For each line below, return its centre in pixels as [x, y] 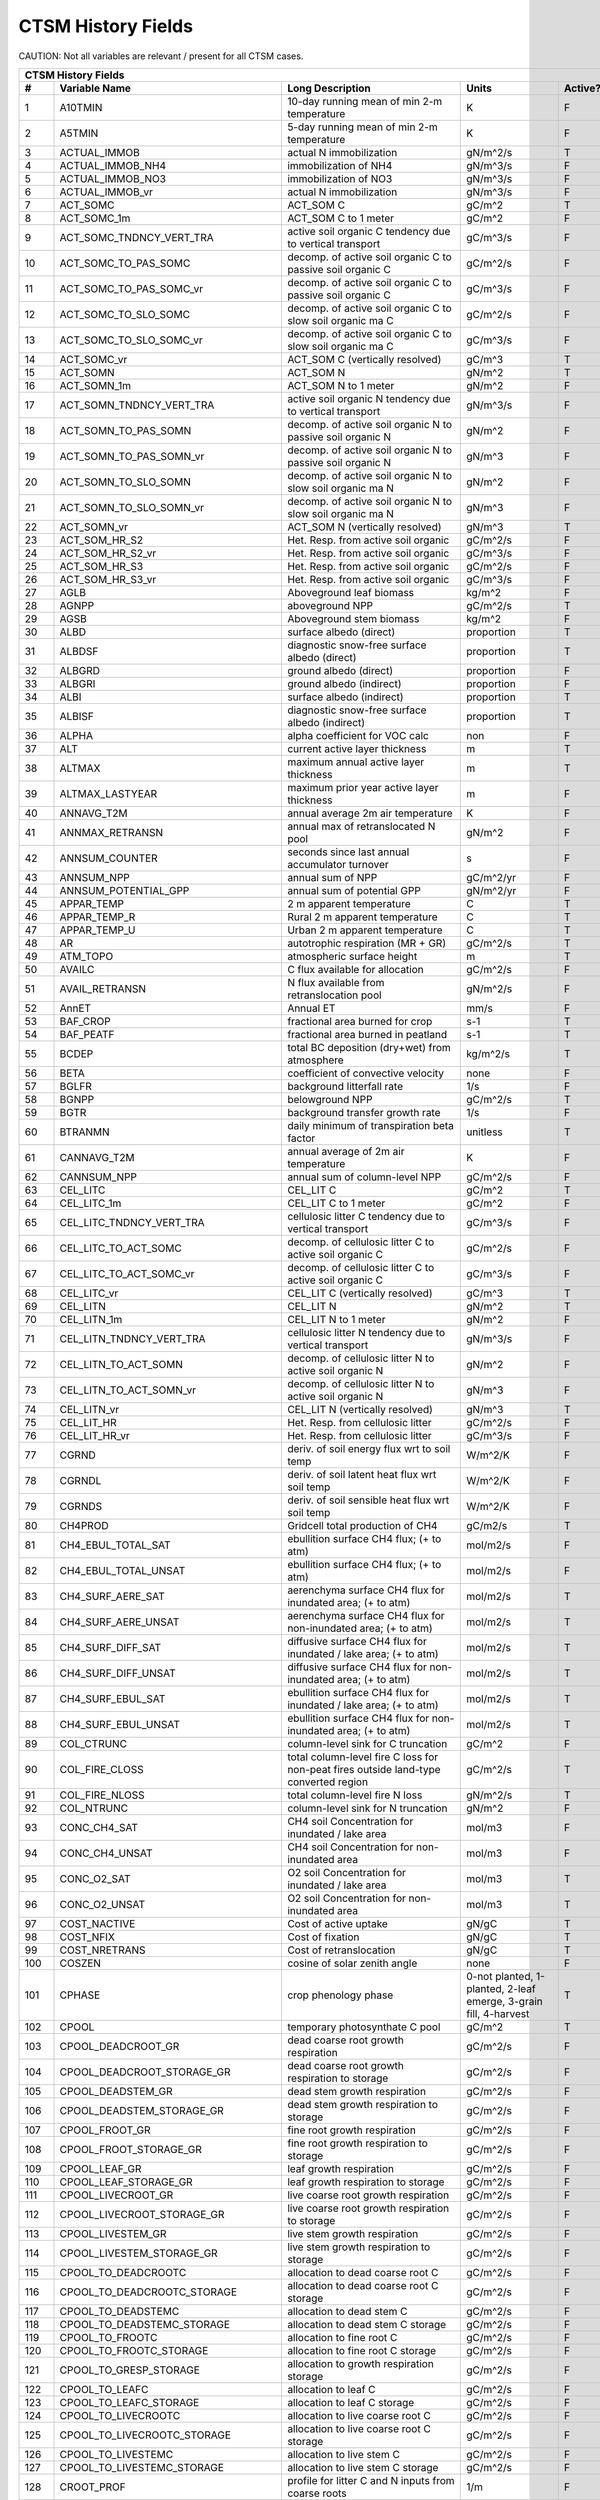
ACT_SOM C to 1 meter [340, 218]
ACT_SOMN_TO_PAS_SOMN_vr [132, 456]
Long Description [329, 88]
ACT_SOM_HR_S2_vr [108, 553]
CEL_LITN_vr [89, 1409]
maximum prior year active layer [362, 787]
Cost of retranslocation [341, 1950]
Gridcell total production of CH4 [362, 1525]
